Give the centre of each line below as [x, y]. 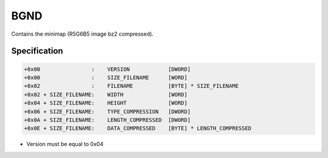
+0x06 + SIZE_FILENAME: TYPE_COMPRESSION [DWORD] [107, 111]
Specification [37, 51]
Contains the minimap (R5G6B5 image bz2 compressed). [83, 34]
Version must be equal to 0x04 [65, 144]
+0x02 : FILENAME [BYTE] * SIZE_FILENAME [132, 86]
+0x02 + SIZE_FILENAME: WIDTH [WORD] [106, 94]
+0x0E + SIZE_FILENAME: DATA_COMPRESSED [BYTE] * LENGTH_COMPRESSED [138, 128]
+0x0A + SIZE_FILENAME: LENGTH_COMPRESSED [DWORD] [107, 120]
